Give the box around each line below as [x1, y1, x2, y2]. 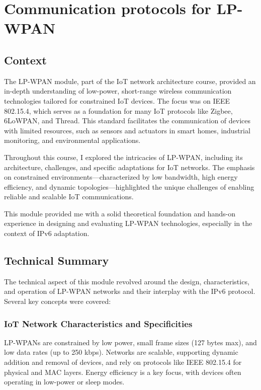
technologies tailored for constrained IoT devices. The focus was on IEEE [4, 95, 230, 106]
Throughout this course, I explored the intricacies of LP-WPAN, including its [4, 151, 243, 162]
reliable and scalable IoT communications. [4, 191, 134, 202]
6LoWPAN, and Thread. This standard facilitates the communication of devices [4, 115, 251, 126]
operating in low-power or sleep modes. [4, 376, 125, 387]
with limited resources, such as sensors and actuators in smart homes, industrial [4, 125, 250, 135]
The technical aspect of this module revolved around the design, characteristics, [4, 276, 249, 286]
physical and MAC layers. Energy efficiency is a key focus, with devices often [4, 366, 241, 377]
